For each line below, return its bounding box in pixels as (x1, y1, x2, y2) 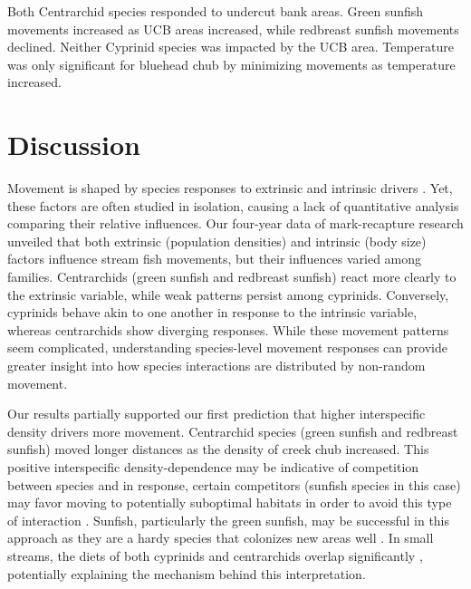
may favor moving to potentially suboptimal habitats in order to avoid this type (7, 493, 452, 512)
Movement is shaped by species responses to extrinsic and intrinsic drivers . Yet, (7, 179, 453, 198)
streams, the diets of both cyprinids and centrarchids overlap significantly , (7, 546, 423, 565)
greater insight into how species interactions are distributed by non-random (7, 356, 426, 375)
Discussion (7, 126, 140, 163)
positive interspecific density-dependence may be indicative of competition (7, 458, 419, 476)
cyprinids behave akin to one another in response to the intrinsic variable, (7, 303, 418, 322)
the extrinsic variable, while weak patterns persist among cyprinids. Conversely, (7, 285, 449, 304)
